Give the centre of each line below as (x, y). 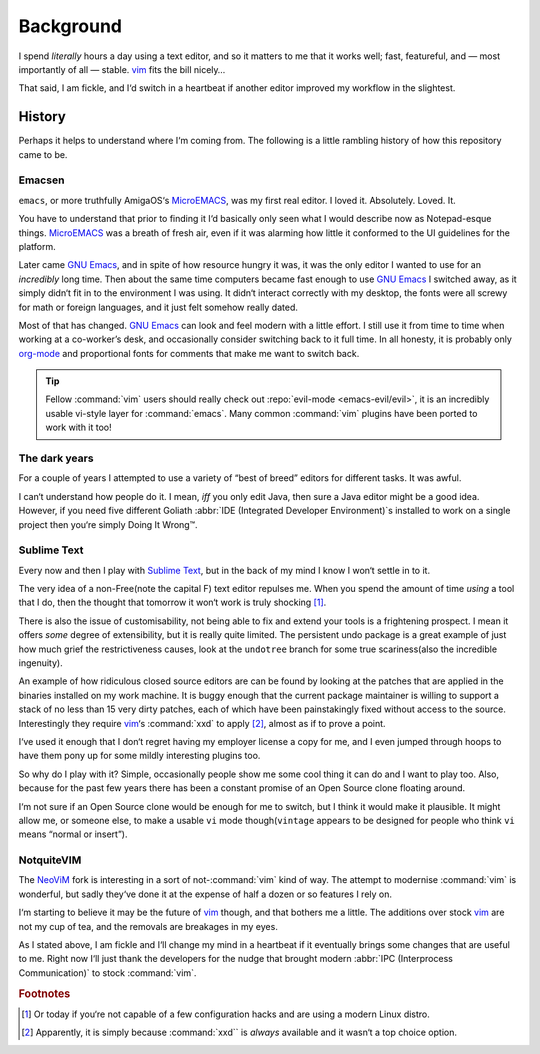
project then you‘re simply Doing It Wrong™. (108, 524)
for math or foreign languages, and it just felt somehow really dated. (158, 307)
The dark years (56, 458)
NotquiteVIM (50, 860)
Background (70, 26)
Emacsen (41, 180)
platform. (37, 246)
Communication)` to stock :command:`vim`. (107, 972)
